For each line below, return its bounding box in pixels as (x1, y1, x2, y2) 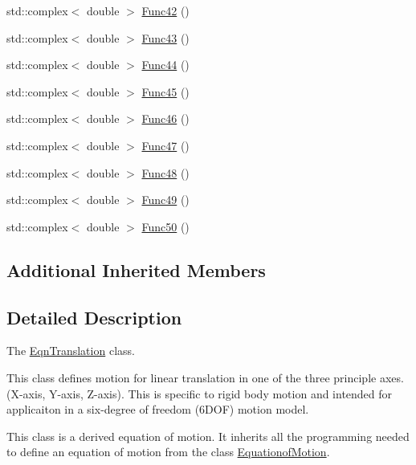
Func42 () (141, 2, 190, 18)
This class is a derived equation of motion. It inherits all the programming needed (6, 427, 410, 444)
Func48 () (141, 164, 190, 181)
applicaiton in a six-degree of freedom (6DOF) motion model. (6, 401, 309, 418)
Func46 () (141, 110, 190, 127)
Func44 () (141, 56, 190, 73)
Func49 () (141, 191, 190, 208)
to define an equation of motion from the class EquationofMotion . (6, 443, 330, 460)
